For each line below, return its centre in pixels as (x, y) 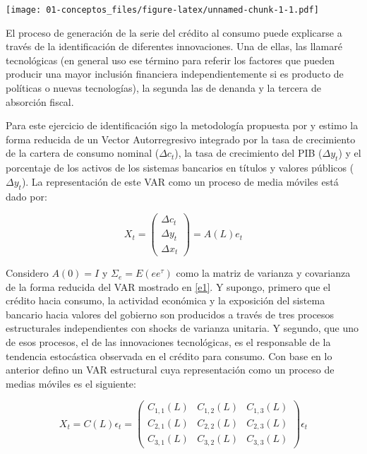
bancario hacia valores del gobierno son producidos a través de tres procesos (170, 314)
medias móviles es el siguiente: (71, 383)
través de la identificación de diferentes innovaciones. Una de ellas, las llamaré (174, 46)
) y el (350, 153)
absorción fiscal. (40, 101)
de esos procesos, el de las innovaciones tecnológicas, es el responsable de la (168, 342)
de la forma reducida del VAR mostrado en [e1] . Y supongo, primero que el (168, 286)
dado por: (26, 196)
